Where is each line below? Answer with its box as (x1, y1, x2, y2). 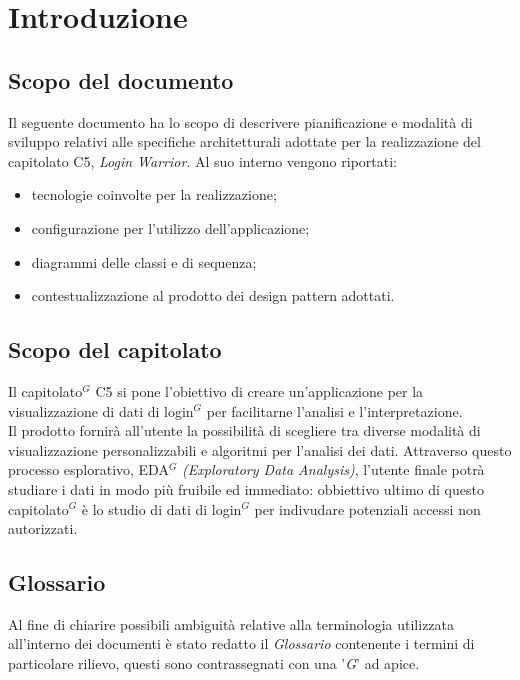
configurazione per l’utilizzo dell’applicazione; (31, 217, 310, 238)
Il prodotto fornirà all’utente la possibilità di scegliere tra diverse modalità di (8, 420, 481, 441)
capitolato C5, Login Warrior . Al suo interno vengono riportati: (8, 150, 397, 171)
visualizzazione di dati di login (8, 400, 194, 421)
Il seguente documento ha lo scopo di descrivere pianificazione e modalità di (8, 111, 473, 132)
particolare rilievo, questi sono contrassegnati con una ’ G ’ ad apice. (8, 653, 420, 674)
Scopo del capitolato (8, 334, 222, 365)
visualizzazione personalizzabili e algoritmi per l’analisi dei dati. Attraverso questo (8, 439, 512, 460)
